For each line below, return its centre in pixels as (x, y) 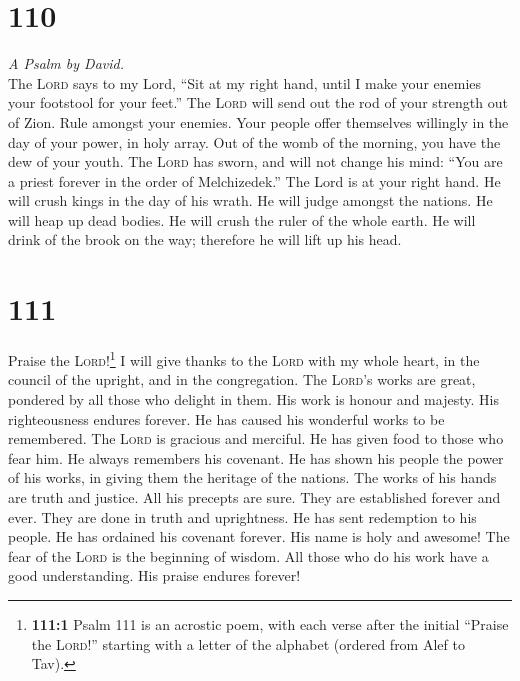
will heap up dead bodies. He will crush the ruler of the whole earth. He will (242, 219)
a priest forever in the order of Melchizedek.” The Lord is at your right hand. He (254, 180)
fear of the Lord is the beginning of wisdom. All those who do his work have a (248, 555)
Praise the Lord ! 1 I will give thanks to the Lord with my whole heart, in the (244, 358)
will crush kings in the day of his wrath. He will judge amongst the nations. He (250, 200)
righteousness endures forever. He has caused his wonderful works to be (226, 418)
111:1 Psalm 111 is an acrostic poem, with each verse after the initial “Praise (270, 623)
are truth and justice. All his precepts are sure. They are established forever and (254, 497)
